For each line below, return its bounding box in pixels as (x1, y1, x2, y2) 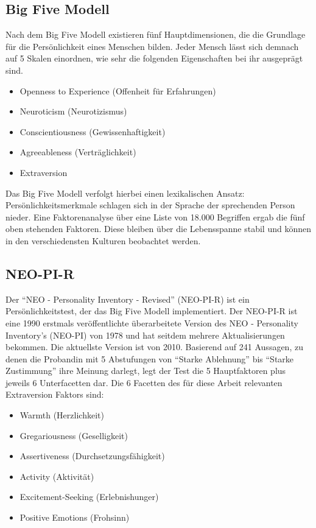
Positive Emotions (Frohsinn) (19, 511, 130, 524)
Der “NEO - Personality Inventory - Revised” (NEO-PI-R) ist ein (5, 292, 250, 305)
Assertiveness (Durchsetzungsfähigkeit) (19, 449, 165, 462)
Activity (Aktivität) (19, 470, 94, 482)
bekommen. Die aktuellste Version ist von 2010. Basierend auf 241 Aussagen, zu (5, 340, 303, 353)
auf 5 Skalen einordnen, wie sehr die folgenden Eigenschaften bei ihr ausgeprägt (5, 52, 303, 65)
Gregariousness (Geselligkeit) (19, 429, 128, 442)
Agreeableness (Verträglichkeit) (19, 146, 136, 158)
